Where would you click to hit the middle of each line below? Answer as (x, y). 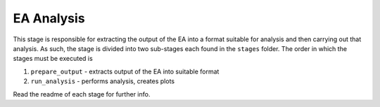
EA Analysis (49, 18)
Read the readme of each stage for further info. (82, 94)
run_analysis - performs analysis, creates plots (103, 81)
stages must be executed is (53, 59)
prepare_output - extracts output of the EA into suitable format (125, 71)
